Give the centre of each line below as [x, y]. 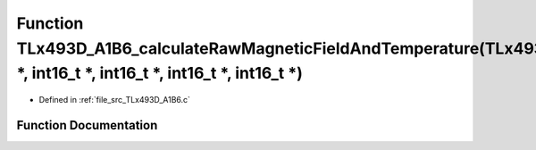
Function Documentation [87, 125]
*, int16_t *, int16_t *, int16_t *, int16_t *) [159, 74]
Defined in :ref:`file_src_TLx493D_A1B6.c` [115, 100]
